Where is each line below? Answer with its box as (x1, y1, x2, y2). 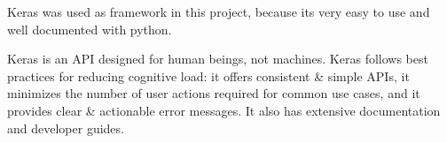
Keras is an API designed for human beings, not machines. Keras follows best (7, 49, 428, 68)
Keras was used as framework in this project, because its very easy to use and (7, 3, 430, 20)
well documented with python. (7, 19, 172, 38)
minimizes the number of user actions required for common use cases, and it (7, 84, 420, 102)
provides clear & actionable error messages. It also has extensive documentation (7, 101, 441, 119)
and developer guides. (7, 118, 124, 137)
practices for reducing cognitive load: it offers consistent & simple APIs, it (7, 66, 410, 85)
